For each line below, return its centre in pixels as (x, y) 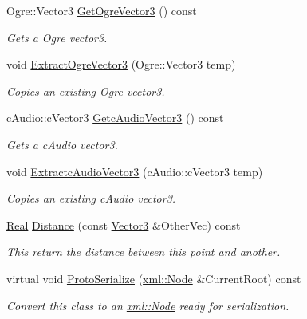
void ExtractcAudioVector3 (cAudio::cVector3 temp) (135, 171)
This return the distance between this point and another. (144, 252)
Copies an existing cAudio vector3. (91, 198)
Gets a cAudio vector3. (62, 144)
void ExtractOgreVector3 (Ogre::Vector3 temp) (121, 64)
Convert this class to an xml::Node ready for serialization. (148, 305)
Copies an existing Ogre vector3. (86, 91)
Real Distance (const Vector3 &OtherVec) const (124, 224)
